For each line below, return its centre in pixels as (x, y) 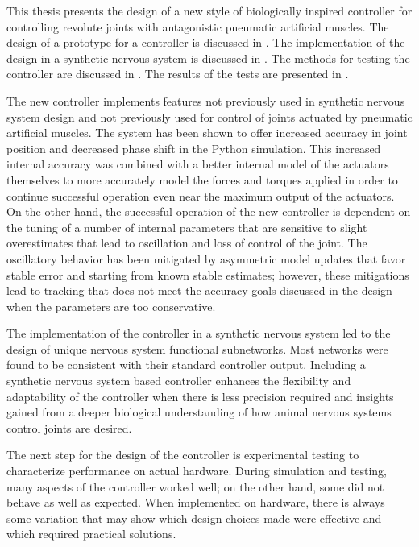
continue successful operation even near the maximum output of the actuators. (201, 195)
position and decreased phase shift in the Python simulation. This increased (194, 148)
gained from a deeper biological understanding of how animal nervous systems (199, 412)
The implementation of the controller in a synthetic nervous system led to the (199, 333)
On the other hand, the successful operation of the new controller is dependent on (209, 211)
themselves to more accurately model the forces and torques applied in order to (202, 179)
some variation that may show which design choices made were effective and (194, 518)
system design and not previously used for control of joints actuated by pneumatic (209, 116)
